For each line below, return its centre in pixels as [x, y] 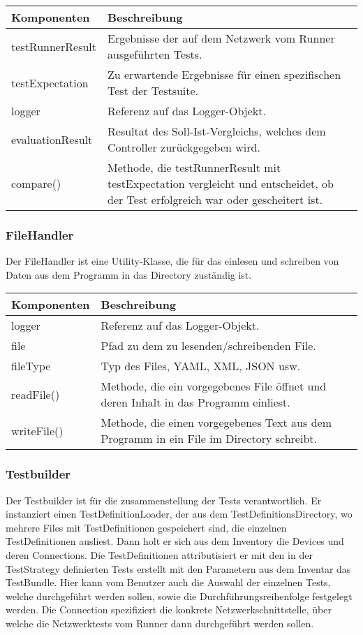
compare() [36, 183]
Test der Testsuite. [153, 90]
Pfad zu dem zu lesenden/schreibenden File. [208, 346]
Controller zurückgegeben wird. [184, 147]
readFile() [36, 394]
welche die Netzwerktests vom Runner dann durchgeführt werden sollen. [160, 623]
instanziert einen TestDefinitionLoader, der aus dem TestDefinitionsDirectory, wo [179, 514]
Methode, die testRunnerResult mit [194, 167]
